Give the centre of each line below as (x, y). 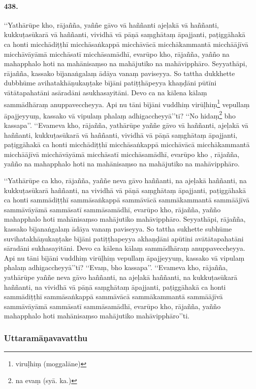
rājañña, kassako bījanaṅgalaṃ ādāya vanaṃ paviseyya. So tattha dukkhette (119, 73)
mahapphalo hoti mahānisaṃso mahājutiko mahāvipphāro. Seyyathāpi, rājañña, (125, 219)
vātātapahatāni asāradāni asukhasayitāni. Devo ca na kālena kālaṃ (106, 92)
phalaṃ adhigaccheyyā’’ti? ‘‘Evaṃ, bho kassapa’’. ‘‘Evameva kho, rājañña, (116, 267)
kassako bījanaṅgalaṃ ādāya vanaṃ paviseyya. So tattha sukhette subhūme (118, 228)
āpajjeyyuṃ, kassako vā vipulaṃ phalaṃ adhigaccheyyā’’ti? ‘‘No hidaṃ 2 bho (120, 115)
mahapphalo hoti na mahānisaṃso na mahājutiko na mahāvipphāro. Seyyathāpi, (126, 63)
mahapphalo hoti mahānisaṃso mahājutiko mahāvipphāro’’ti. (97, 316)
